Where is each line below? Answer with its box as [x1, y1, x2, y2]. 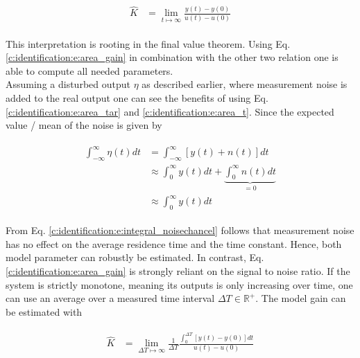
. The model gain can [255, 291, 346, 305]
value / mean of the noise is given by [6, 118, 162, 132]
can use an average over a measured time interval [6, 291, 215, 305]
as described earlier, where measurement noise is [142, 77, 348, 91]
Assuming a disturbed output [6, 77, 130, 91]
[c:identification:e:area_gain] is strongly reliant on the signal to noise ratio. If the [6, 263, 350, 278]
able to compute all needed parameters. [6, 63, 173, 78]
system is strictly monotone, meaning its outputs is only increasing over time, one [6, 277, 353, 292]
